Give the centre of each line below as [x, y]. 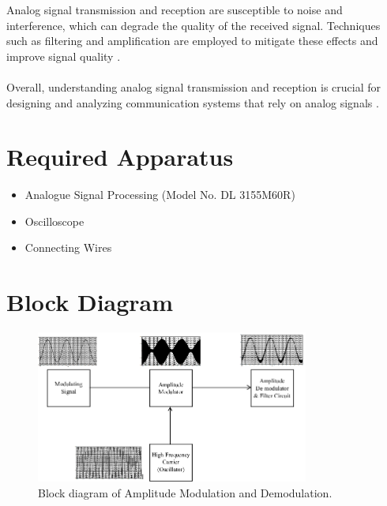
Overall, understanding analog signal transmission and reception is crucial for [194, 86]
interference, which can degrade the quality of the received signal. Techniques [193, 25]
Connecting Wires [68, 247]
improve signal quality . [64, 56]
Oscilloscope [54, 221]
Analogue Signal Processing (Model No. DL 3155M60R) [160, 195]
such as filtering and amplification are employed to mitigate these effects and [192, 41]
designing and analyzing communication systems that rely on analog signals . [193, 102]
